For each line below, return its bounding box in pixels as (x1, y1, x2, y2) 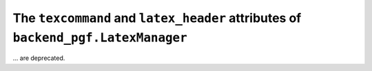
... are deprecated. (12, 54, 65, 62)
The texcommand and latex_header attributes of (12, 10, 302, 26)
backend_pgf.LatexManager (12, 30, 187, 45)
